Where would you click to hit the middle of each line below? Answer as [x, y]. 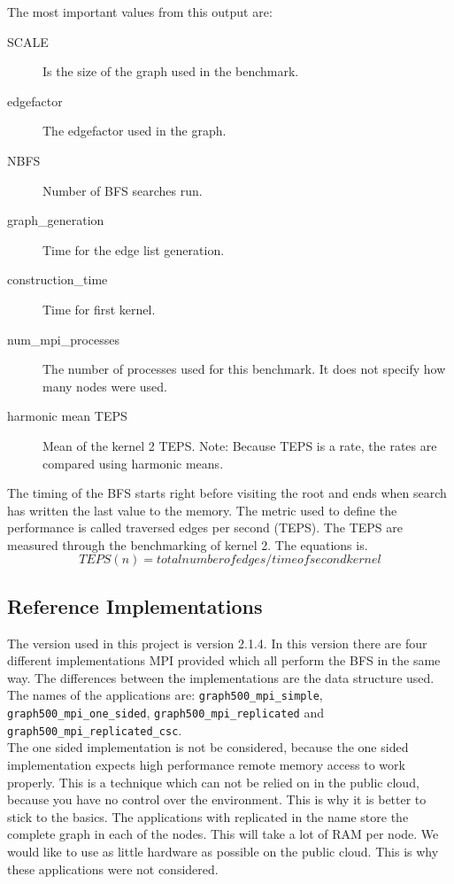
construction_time [58, 279]
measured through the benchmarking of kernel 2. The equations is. [188, 544]
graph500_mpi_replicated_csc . [95, 729]
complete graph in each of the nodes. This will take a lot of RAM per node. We [223, 834]
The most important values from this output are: [140, 12]
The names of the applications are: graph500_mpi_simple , [165, 695]
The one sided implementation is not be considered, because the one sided [208, 747]
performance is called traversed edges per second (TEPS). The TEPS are [205, 527]
